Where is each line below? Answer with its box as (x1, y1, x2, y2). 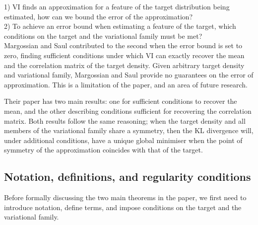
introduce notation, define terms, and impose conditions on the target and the (4, 202, 242, 212)
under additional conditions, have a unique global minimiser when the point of (4, 135, 243, 145)
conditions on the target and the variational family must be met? (4, 30, 202, 41)
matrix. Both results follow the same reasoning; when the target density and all (4, 115, 246, 126)
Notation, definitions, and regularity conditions (4, 169, 251, 184)
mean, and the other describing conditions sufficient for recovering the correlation (4, 105, 252, 116)
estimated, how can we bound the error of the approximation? (4, 11, 193, 21)
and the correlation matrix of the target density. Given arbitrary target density (4, 60, 245, 70)
